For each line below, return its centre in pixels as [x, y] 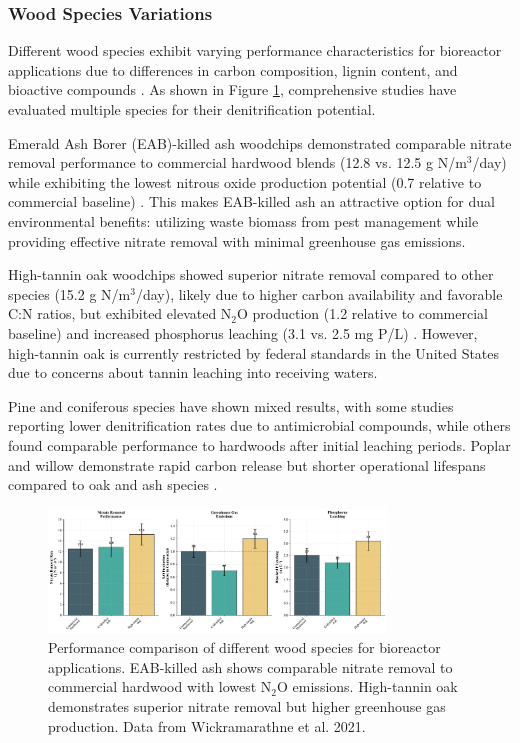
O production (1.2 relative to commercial [362, 313]
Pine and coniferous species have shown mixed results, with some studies [231, 405]
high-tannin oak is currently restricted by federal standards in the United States [254, 352]
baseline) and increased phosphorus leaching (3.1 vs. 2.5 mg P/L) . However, [243, 332]
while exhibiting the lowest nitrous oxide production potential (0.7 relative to [245, 181]
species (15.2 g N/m [69, 293]
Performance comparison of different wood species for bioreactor [244, 647]
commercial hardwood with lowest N [160, 686]
